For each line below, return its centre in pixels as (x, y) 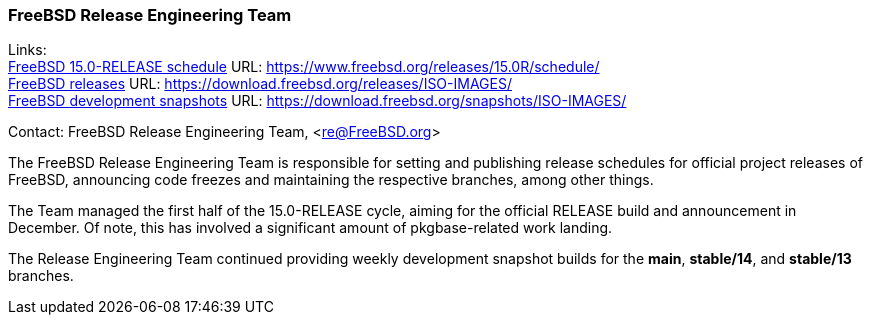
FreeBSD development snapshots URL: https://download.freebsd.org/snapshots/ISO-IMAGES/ (317, 101)
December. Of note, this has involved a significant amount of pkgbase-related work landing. (310, 228)
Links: (27, 50)
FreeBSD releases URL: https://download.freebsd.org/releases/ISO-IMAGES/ (260, 84)
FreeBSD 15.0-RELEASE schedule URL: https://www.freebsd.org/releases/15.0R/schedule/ (304, 67)
